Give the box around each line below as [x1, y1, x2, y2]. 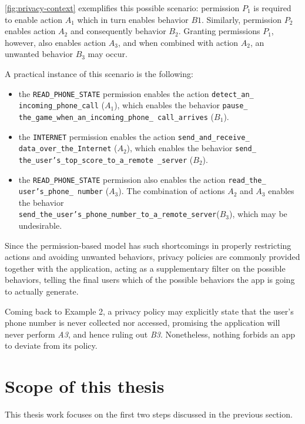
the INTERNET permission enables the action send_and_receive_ [18, 130, 250, 142]
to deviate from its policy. [5, 339, 98, 352]
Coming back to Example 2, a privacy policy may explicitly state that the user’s [5, 305, 294, 317]
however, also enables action [5, 36, 106, 48]
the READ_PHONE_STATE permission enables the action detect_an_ [18, 87, 254, 99]
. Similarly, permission [202, 13, 281, 25]
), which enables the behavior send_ [126, 142, 256, 154]
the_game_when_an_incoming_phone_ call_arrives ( [18, 110, 214, 122]
